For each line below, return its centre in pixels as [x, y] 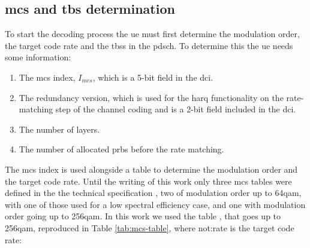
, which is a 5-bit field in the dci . [153, 77]
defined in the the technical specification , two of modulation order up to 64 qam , [153, 193]
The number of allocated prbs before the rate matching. [121, 149]
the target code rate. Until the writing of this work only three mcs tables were [148, 181]
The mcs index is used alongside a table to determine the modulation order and [151, 169]
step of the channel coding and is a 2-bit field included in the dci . [176, 109]
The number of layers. [59, 129]
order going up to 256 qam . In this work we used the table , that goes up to [143, 216]
